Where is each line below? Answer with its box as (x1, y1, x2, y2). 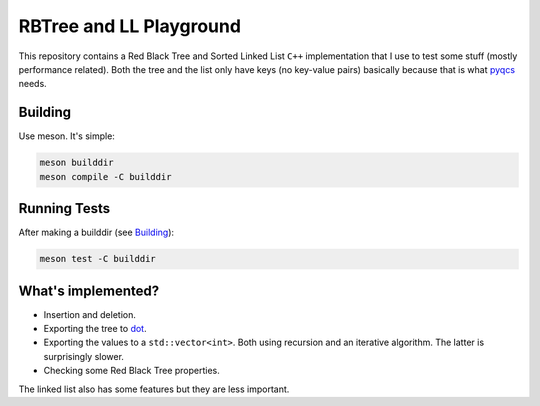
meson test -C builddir (39, 253, 157, 265)
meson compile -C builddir (39, 171, 172, 182)
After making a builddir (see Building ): (18, 226, 175, 239)
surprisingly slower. (43, 350, 125, 362)
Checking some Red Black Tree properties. (43, 365, 220, 377)
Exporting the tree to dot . (43, 322, 147, 334)
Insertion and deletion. (43, 308, 137, 320)
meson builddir (39, 157, 114, 169)
